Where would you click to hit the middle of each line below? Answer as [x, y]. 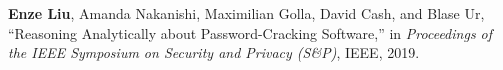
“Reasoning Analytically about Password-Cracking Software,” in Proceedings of [250, 32]
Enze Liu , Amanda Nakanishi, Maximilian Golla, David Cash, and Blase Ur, [246, 13]
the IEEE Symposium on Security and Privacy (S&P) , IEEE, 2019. [214, 52]
